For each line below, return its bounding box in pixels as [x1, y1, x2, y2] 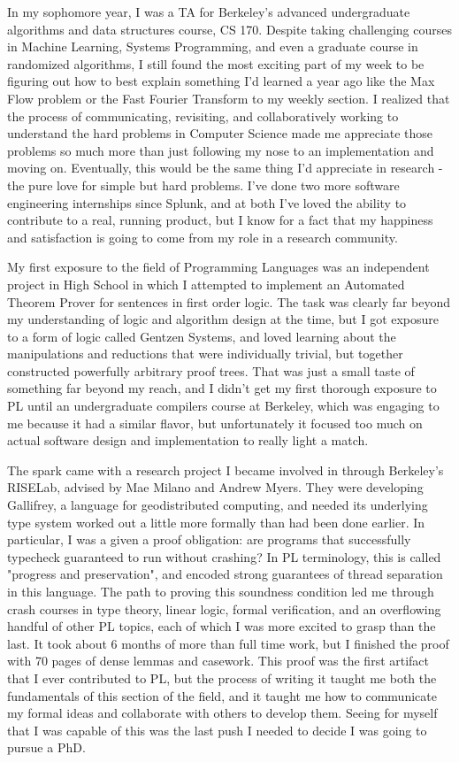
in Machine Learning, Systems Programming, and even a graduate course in [7, 37, 418, 56]
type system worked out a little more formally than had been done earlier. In [7, 512, 425, 531]
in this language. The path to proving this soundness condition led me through [7, 582, 434, 600]
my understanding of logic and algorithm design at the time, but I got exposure [7, 310, 440, 328]
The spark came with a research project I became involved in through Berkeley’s [7, 460, 444, 479]
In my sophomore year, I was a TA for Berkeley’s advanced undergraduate [7, 3, 410, 20]
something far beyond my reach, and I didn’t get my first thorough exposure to [7, 379, 437, 397]
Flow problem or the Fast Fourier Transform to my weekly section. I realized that [7, 89, 450, 107]
